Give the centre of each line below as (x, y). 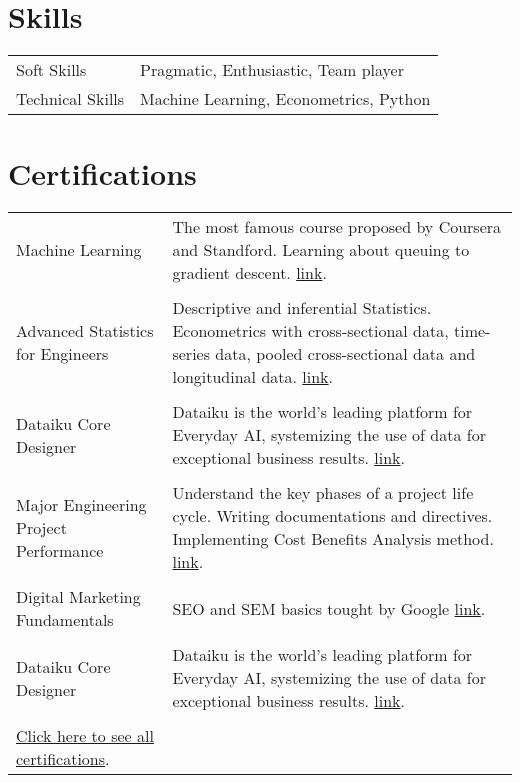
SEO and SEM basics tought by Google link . (329, 608)
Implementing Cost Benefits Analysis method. (333, 539)
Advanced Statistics (85, 331)
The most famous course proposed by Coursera (337, 227)
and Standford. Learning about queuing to (321, 250)
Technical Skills (70, 99)
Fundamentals (65, 620)
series (191, 354)
